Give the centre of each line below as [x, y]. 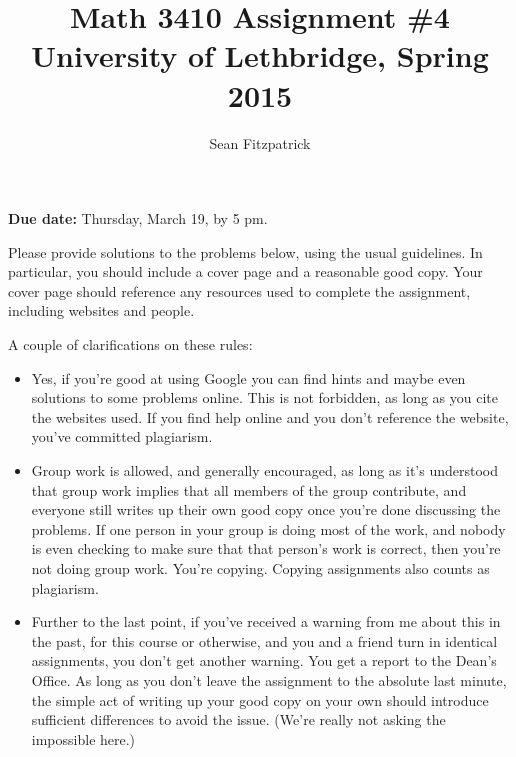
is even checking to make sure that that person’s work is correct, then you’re [266, 548]
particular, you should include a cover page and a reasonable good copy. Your [245, 271]
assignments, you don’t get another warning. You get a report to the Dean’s [264, 660]
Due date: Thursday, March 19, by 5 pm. [138, 218]
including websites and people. [101, 310]
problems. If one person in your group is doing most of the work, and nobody [268, 528]
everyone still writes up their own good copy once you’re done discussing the [266, 509]
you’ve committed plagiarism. [122, 436]
